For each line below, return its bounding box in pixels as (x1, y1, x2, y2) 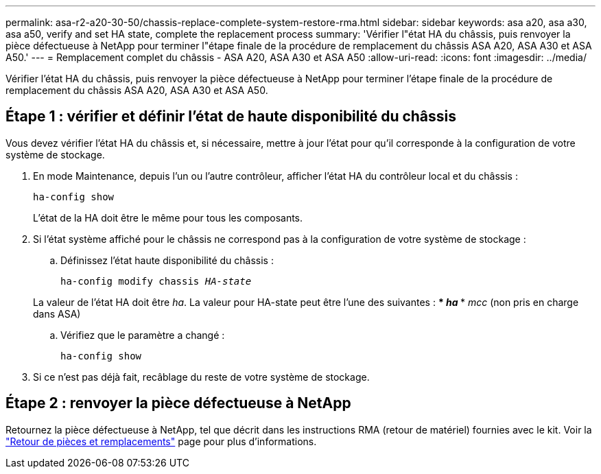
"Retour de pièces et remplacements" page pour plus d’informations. (5, 435, 317, 447)
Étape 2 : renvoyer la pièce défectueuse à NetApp (5, 394, 351, 412)
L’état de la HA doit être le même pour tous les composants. (33, 211, 303, 224)
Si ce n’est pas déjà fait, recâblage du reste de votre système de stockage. (33, 370, 370, 383)
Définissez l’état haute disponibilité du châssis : (60, 254, 274, 266)
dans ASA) (33, 307, 81, 320)
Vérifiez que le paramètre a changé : (60, 329, 225, 341)
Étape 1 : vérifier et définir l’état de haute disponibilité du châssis (5, 108, 457, 126)
